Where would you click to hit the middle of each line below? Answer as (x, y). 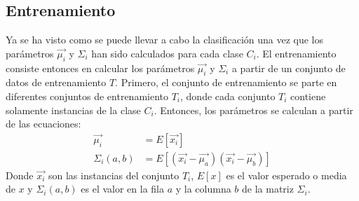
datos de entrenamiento (56, 82)
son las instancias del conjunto (114, 175)
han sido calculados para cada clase (167, 53)
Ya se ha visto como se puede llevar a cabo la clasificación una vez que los (165, 40)
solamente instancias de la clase (73, 110)
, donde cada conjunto (228, 96)
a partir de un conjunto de (289, 68)
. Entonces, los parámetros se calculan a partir (253, 110)
